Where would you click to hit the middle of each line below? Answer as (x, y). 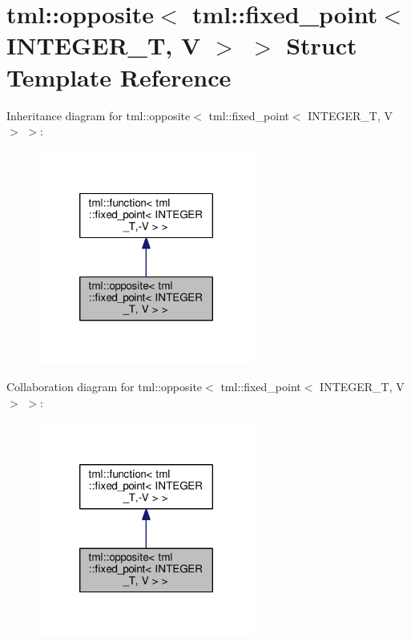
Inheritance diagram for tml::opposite (99, 115)
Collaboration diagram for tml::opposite (105, 387)
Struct (322, 45)
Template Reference (119, 77)
